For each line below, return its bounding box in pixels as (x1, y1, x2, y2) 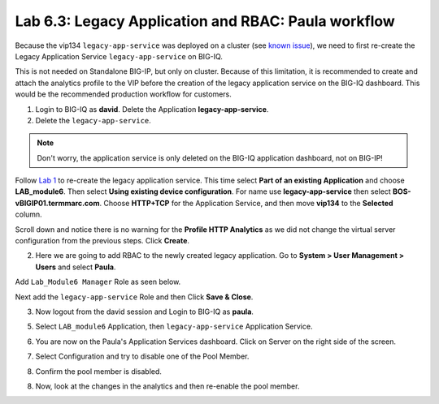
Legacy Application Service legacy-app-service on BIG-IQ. (15, 51, 224, 61)
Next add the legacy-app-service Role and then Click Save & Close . (15, 292, 254, 302)
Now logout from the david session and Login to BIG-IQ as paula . (35, 307, 254, 316)
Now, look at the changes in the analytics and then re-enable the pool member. (35, 381, 300, 391)
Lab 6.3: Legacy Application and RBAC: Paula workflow (15, 12, 396, 30)
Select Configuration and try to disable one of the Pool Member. (35, 351, 250, 361)
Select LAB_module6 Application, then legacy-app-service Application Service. (35, 321, 313, 332)
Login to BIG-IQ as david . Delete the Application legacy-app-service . (35, 104, 269, 114)
